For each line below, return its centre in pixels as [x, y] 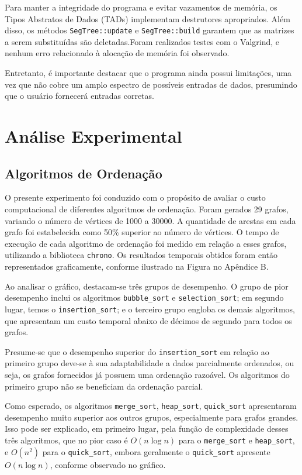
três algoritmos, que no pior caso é [66, 440]
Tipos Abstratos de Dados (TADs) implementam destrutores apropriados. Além [147, 18]
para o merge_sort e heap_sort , [237, 440]
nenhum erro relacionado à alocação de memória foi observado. [117, 53]
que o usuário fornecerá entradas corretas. [79, 96]
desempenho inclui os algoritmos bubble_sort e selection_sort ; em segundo [144, 297]
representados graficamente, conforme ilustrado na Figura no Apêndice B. [137, 266]
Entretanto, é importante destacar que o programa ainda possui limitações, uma [148, 73]
